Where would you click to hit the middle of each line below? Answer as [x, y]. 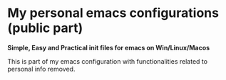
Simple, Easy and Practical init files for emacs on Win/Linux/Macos [109, 47]
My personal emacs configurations [113, 13]
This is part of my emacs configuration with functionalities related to [108, 61]
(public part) [45, 28]
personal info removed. [41, 69]
